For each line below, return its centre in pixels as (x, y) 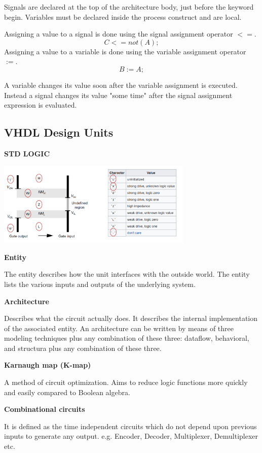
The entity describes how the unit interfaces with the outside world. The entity (127, 274)
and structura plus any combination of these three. (83, 348)
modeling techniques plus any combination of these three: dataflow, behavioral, (127, 338)
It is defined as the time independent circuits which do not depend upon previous (130, 426)
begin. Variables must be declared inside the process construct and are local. (123, 17)
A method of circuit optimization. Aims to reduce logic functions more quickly (126, 382)
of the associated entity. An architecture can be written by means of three (119, 328)
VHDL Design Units (59, 132)
